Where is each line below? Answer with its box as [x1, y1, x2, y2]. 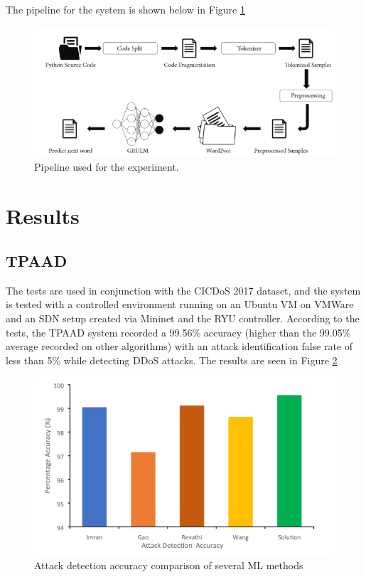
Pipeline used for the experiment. [34, 159, 179, 174]
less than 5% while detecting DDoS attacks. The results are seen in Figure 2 [6, 352, 338, 367]
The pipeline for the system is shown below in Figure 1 [6, 2, 245, 16]
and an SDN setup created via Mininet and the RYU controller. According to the [6, 311, 360, 326]
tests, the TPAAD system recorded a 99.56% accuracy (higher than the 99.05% [6, 324, 351, 339]
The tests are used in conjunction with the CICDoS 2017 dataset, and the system [6, 282, 361, 297]
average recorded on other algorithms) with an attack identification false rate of [6, 339, 353, 354]
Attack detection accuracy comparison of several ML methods [34, 557, 303, 572]
